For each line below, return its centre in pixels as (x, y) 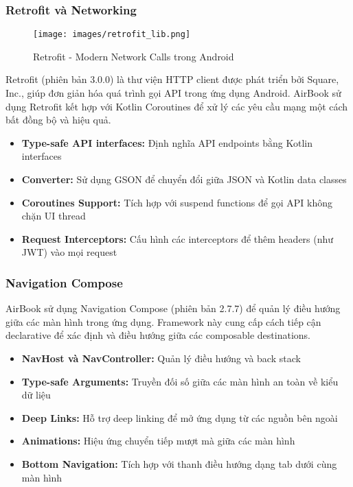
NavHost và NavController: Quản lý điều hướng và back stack (161, 358)
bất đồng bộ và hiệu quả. (58, 120)
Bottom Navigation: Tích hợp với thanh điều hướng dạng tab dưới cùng (179, 463)
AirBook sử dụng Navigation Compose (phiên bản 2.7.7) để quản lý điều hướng (173, 308)
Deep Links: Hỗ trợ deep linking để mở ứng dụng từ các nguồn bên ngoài (180, 417)
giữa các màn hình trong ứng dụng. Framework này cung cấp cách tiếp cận (163, 321)
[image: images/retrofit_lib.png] (112, 35)
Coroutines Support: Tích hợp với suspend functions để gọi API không (177, 202)
